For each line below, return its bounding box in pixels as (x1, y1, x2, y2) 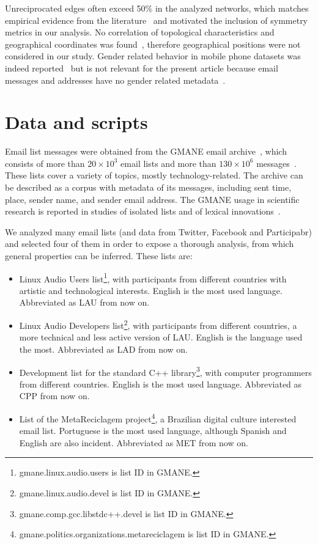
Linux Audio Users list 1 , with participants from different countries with (19, 270, 287, 285)
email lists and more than (120, 156, 216, 169)
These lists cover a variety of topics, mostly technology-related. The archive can (5, 169, 303, 182)
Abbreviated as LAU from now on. (19, 296, 150, 309)
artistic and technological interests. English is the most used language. (19, 284, 283, 296)
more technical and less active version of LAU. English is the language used (19, 331, 303, 344)
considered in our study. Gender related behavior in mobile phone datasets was (5, 50, 301, 62)
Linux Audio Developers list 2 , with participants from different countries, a (19, 317, 297, 331)
